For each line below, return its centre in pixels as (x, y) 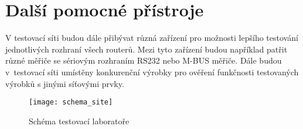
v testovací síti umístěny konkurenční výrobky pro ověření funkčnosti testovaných (152, 72)
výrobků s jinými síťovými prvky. (65, 83)
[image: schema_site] (71, 102)
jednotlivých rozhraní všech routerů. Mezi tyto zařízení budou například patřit (147, 49)
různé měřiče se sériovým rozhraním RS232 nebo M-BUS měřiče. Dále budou (144, 60)
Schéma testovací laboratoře (79, 121)
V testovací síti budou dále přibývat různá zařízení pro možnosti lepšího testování (152, 38)
